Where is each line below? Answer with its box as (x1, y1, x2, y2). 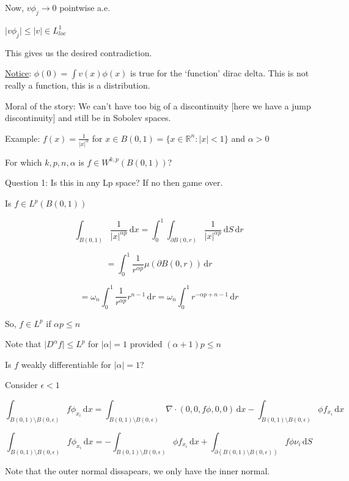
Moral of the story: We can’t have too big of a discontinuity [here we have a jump (5, 99, 311, 112)
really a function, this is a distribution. (5, 79, 150, 92)
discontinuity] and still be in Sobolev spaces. (5, 111, 171, 124)
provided (130, 337, 163, 350)
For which (5, 155, 42, 168)
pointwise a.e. (59, 1, 111, 13)
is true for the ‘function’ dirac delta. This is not (130, 67, 309, 79)
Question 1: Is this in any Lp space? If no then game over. (5, 176, 223, 189)
